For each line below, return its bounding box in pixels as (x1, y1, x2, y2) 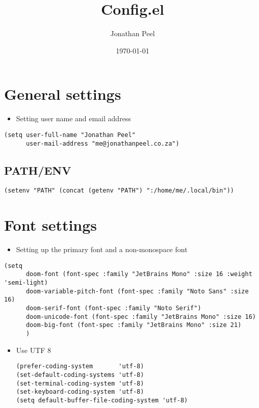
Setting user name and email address (16, 113, 131, 124)
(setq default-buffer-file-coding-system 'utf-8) (16, 396, 188, 404)
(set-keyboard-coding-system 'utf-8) (16, 388, 144, 396)
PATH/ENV (4, 162, 71, 178)
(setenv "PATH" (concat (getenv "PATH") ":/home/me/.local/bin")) (4, 187, 235, 195)
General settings (4, 84, 121, 104)
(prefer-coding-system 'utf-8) (16, 363, 144, 370)
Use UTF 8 (16, 344, 51, 355)
